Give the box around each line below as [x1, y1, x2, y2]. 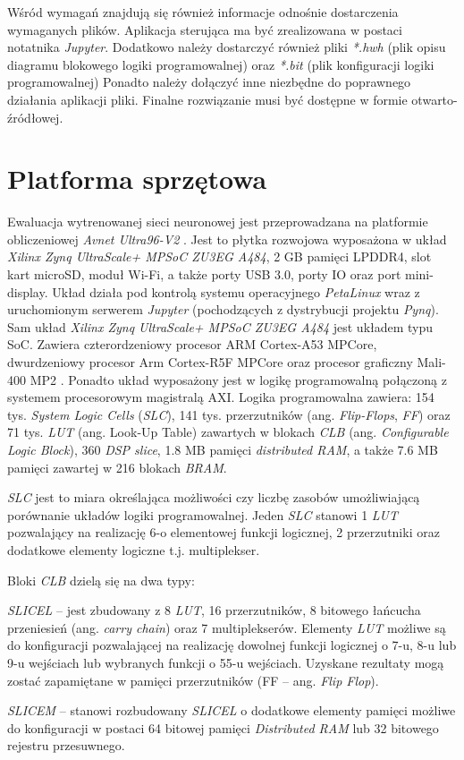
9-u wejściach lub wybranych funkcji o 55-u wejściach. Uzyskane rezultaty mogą [7, 653, 444, 671]
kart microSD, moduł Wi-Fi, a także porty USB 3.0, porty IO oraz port [7, 265, 401, 284]
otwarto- [411, 90, 458, 108]
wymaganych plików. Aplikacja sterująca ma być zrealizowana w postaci [7, 20, 402, 38]
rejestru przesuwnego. [7, 736, 125, 755]
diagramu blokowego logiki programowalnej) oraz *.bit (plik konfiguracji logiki [7, 55, 434, 73]
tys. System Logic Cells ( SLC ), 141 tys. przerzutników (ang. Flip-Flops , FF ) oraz [7, 405, 451, 423]
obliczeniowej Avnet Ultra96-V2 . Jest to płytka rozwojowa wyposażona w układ [7, 229, 447, 248]
